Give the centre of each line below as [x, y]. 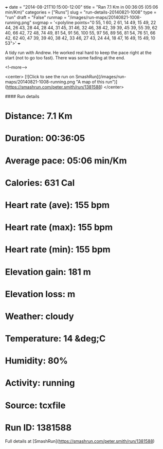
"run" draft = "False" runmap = [36, 17]
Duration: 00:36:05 [45, 138]
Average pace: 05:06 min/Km [66, 161]
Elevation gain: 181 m [48, 272]
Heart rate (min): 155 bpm [58, 250]
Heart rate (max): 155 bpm [59, 227]
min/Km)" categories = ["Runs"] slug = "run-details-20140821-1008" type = [81, 12]
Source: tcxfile [35, 405]
